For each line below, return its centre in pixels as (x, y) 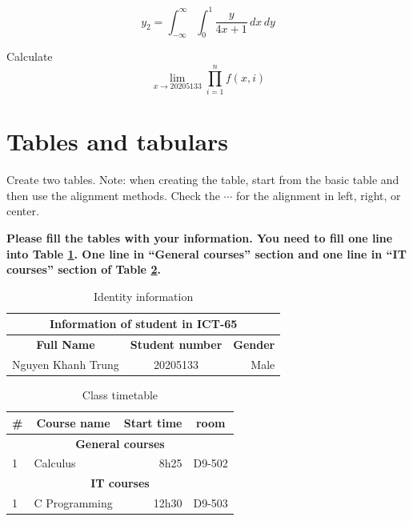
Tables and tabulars (118, 141)
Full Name (66, 345)
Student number (176, 345)
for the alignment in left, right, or (319, 195)
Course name (73, 422)
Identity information (144, 296)
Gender (254, 345)
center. (23, 211)
